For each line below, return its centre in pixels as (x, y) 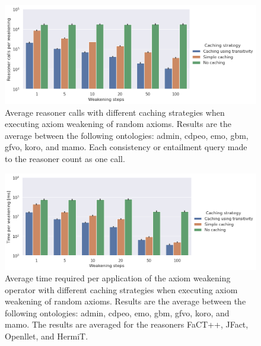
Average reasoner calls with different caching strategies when (115, 112)
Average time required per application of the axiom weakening (118, 278)
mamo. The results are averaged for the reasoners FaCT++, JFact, (127, 324)
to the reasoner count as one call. (65, 159)
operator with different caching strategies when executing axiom (121, 289)
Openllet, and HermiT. (47, 336)
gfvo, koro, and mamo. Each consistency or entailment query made (126, 147)
